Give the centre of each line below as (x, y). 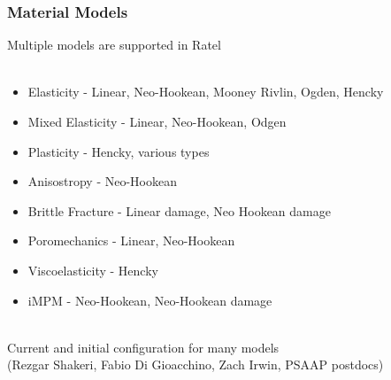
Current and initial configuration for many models (143, 347)
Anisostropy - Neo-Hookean (102, 181)
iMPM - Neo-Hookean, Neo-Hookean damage (150, 300)
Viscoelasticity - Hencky (93, 270)
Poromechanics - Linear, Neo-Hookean (131, 240)
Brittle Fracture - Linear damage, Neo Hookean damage (179, 210)
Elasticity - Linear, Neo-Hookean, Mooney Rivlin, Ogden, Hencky (206, 92)
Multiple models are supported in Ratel (114, 45)
